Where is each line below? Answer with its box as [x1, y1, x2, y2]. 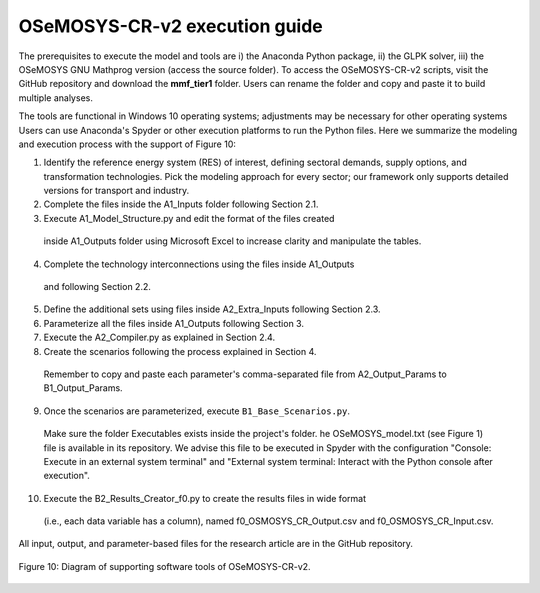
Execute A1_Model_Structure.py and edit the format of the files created [43, 212, 335, 224]
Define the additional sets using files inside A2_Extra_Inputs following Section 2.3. [43, 303, 381, 315]
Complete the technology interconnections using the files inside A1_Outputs [43, 258, 355, 270]
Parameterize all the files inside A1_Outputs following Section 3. [43, 317, 305, 329]
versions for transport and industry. [43, 185, 190, 197]
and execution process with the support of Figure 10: [18, 138, 237, 150]
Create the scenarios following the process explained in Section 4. [43, 345, 317, 357]
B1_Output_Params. [43, 382, 124, 394]
